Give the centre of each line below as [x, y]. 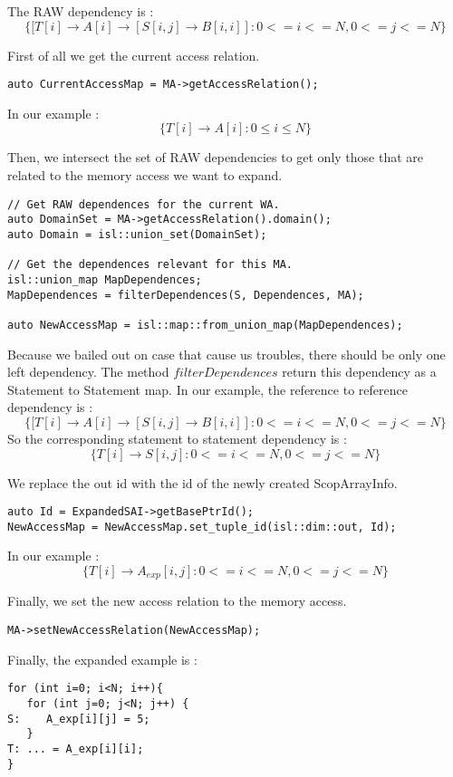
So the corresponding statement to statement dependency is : [177, 438]
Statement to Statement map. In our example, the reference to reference [207, 389]
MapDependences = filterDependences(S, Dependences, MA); [186, 295]
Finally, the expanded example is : [102, 659]
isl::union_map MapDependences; [105, 279]
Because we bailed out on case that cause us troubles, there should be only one [226, 354]
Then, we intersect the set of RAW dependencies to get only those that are [216, 157]
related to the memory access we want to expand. [145, 175]
